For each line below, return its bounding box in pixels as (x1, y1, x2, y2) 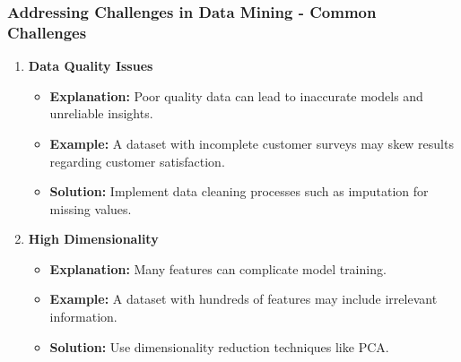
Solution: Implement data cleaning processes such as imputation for (49, 182, 429, 201)
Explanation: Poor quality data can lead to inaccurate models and (49, 86, 423, 105)
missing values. (49, 199, 132, 218)
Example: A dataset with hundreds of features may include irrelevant (49, 289, 438, 308)
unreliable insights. (49, 104, 153, 123)
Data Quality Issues (28, 56, 153, 75)
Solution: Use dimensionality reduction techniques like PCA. (49, 337, 389, 356)
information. (49, 307, 117, 326)
